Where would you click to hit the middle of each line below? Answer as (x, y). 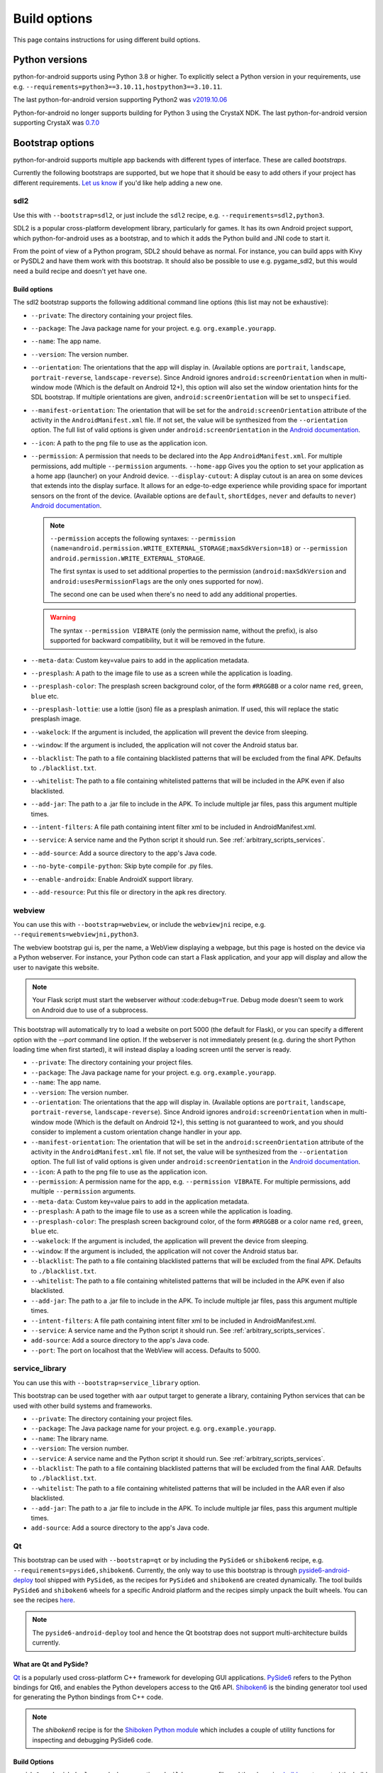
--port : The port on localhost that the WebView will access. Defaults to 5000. (146, 1350)
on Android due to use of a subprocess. (90, 1010)
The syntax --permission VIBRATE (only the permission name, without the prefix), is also (184, 630)
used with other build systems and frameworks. (83, 1406)
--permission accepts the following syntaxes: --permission (143, 538)
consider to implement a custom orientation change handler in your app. (137, 1132)
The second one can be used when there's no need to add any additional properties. (173, 594)
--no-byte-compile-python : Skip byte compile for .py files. (122, 866)
